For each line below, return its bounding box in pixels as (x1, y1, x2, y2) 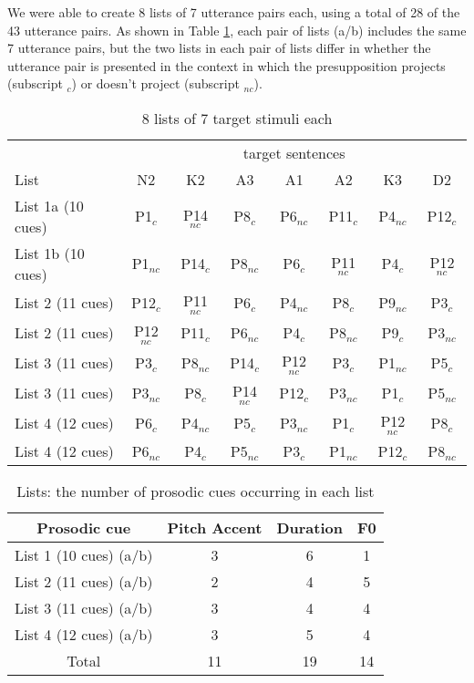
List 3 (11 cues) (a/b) (15, 596, 153, 618)
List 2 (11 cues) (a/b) (15, 570, 153, 592)
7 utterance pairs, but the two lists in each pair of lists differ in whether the (7, 38, 431, 57)
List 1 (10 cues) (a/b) (15, 543, 153, 565)
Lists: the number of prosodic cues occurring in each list (16, 480, 375, 502)
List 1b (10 (15, 242, 85, 264)
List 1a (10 (15, 194, 84, 216)
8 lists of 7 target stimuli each (141, 107, 333, 129)
